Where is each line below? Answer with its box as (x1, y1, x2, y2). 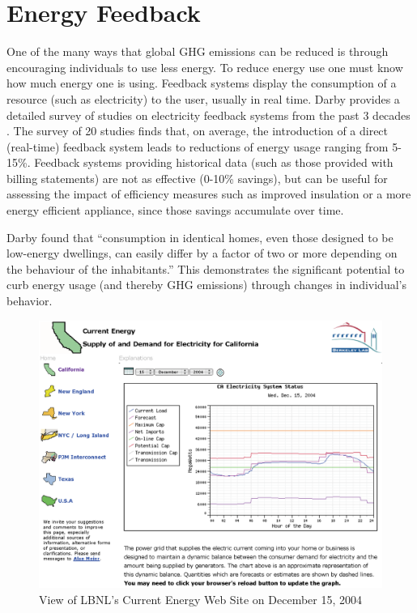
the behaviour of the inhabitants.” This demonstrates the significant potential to (6, 260, 405, 277)
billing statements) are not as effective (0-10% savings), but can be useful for (6, 169, 388, 186)
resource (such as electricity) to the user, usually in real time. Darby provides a (6, 90, 400, 107)
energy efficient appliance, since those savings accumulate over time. (6, 202, 344, 219)
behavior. (6, 292, 53, 309)
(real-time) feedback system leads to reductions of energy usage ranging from (6, 138, 389, 155)
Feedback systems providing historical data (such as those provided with (34, 154, 394, 171)
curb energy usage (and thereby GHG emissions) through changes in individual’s (6, 276, 406, 293)
